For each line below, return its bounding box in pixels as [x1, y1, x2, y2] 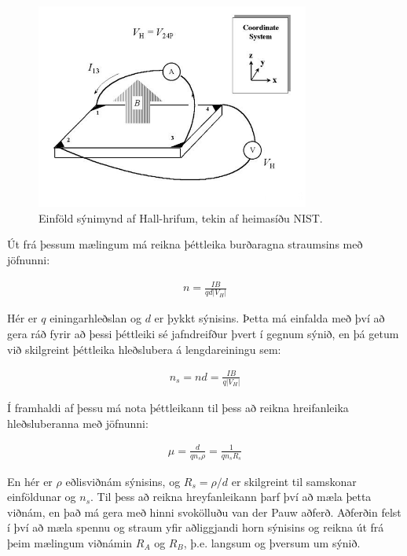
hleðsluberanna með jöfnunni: [7, 414, 148, 431]
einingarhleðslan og [49, 310, 141, 326]
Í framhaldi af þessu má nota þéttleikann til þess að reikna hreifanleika [7, 399, 349, 415]
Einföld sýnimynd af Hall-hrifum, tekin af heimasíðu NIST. [38, 209, 323, 226]
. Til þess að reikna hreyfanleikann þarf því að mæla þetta [90, 488, 372, 505]
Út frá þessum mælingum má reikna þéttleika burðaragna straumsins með [7, 236, 363, 252]
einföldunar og [7, 488, 76, 505]
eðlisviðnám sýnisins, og [65, 473, 181, 489]
